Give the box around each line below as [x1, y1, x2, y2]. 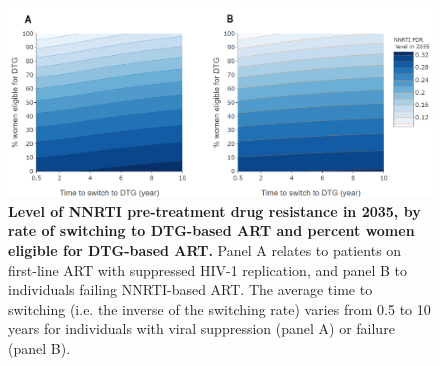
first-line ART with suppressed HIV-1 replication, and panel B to [8, 259, 408, 280]
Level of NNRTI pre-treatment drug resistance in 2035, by [8, 200, 421, 221]
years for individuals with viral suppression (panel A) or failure [8, 318, 395, 339]
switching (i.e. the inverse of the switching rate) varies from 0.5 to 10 [8, 298, 431, 319]
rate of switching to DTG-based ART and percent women [8, 220, 415, 241]
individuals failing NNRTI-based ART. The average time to [8, 279, 373, 300]
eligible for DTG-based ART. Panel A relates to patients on [8, 240, 402, 260]
